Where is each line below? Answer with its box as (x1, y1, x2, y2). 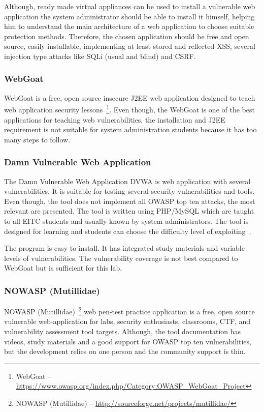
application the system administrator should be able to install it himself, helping (4, 11, 255, 21)
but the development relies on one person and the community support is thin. (4, 346, 246, 357)
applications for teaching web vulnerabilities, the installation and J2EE (4, 114, 225, 125)
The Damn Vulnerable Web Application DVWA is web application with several (4, 175, 251, 186)
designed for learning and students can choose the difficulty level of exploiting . (4, 225, 251, 236)
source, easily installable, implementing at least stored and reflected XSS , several (4, 41, 255, 51)
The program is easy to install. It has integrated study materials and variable (4, 243, 245, 253)
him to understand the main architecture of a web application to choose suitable (4, 21, 254, 32)
